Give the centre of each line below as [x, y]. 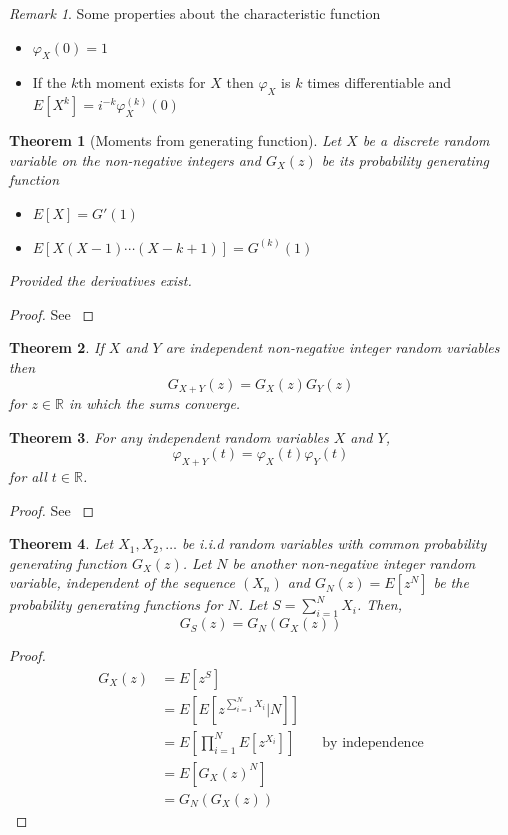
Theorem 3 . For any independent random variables [169, 436]
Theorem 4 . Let [61, 543]
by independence [373, 742]
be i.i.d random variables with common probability [334, 543]
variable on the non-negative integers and [135, 159]
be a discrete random [426, 140]
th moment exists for [142, 82]
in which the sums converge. [154, 402]
